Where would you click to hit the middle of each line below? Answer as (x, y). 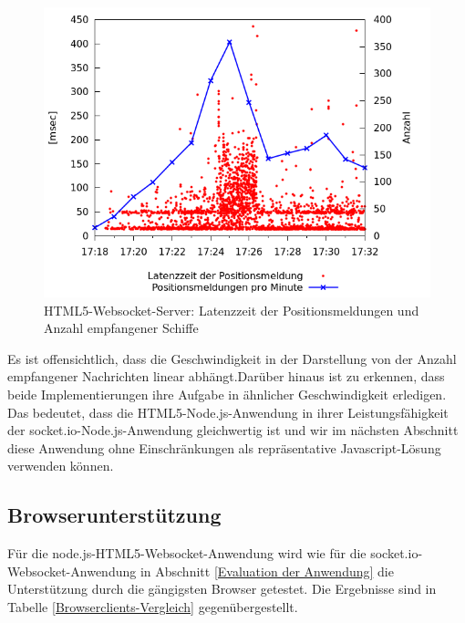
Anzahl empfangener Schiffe (121, 328)
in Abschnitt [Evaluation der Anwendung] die (267, 571)
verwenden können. (61, 466)
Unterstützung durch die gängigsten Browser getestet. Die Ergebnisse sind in (222, 589)
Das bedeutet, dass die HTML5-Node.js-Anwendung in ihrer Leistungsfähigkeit (228, 412)
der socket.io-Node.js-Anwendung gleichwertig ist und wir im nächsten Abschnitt (233, 430)
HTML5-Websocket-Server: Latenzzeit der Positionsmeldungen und (232, 310)
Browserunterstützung (114, 515)
